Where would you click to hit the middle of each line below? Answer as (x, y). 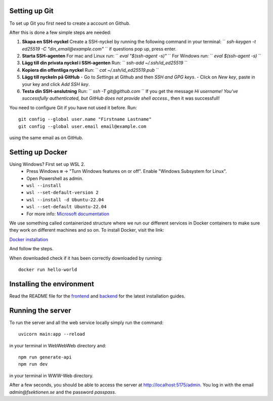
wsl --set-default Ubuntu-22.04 (66, 207)
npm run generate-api (45, 357)
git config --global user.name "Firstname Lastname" (85, 119)
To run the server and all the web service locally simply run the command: (86, 322)
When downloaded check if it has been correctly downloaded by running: (86, 258)
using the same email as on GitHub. (46, 138)
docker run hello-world (48, 270)
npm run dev (33, 364)
